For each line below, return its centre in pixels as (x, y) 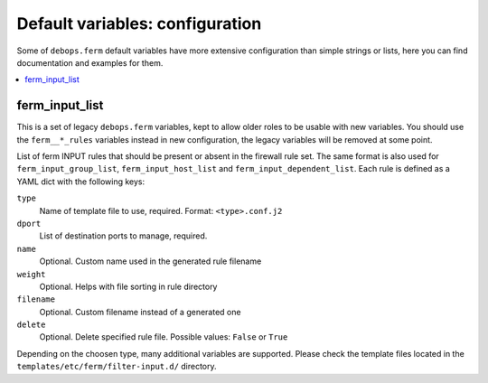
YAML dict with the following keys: (80, 182)
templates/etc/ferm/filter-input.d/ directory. (117, 367)
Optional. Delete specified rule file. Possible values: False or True (164, 337)
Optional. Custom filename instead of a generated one (140, 312)
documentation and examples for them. (90, 62)
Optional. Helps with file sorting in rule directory (128, 286)
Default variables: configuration (139, 23)
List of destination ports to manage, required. (123, 236)
